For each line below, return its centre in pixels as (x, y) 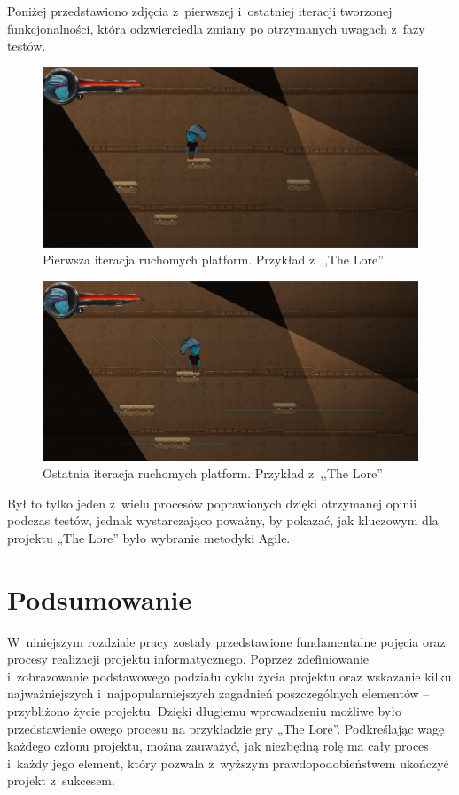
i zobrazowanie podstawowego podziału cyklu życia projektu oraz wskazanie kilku (229, 676)
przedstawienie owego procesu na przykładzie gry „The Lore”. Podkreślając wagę (226, 728)
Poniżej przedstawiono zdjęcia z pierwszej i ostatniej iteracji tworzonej (200, 11)
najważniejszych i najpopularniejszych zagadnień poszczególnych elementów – (218, 693)
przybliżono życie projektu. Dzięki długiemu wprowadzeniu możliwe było (204, 711)
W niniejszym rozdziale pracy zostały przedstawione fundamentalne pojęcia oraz (226, 641)
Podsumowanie (100, 598)
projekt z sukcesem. (61, 780)
